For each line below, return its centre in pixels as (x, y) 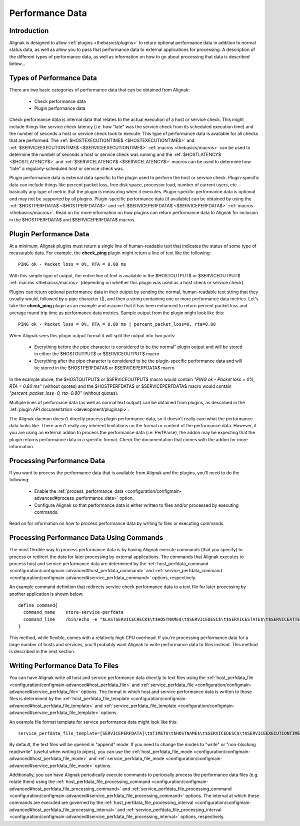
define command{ (38, 605)
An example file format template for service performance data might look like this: (93, 722)
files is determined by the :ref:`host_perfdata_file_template (69, 699)
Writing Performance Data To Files (64, 666)
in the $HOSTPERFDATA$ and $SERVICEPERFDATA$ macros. (72, 219)
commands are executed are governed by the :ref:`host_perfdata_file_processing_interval (101, 803)
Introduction (29, 31)
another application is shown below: (46, 594)
